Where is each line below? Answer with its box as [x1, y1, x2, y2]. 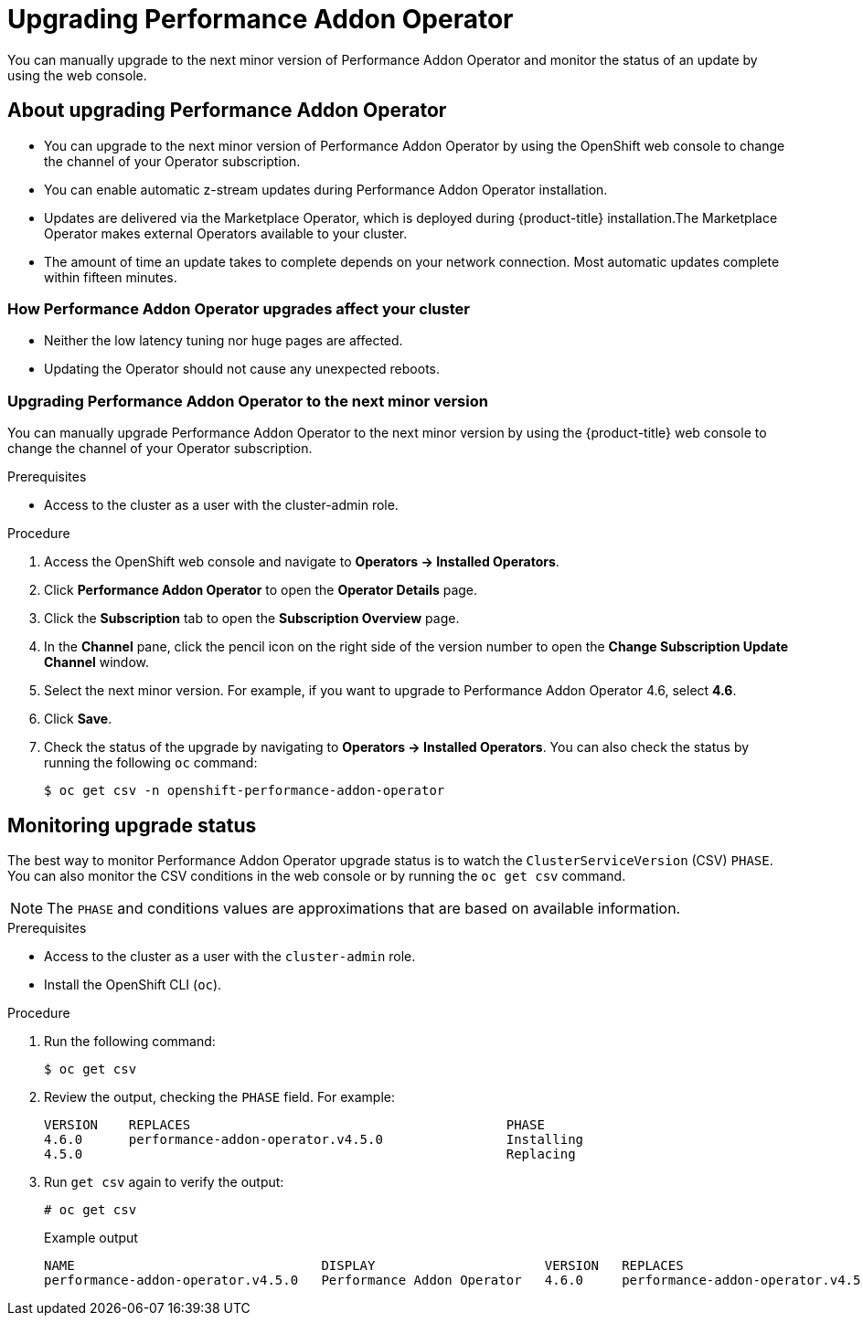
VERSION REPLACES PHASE [44, 1117, 545, 1132]
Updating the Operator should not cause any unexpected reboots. [44, 361, 441, 377]
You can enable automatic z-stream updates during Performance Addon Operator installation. [44, 181, 608, 197]
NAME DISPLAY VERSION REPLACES [44, 1257, 684, 1273]
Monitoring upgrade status [7, 813, 257, 837]
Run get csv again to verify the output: [44, 1173, 284, 1190]
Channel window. [44, 654, 149, 671]
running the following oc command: [44, 755, 258, 771]
